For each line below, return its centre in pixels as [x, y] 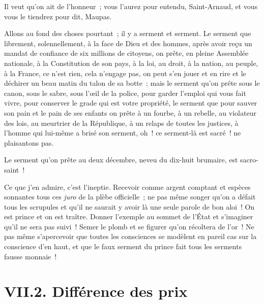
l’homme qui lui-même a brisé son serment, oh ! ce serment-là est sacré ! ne [123, 133]
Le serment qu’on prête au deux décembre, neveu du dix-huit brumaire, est [121, 160]
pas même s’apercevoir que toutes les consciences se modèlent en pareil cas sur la [130, 236]
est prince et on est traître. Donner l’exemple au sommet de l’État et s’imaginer [129, 216]
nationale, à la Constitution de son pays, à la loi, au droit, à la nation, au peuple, [131, 63]
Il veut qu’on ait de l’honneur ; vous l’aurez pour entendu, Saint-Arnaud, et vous [131, 6]
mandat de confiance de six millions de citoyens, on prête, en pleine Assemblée [126, 53]
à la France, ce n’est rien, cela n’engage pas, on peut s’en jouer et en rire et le [125, 73]
